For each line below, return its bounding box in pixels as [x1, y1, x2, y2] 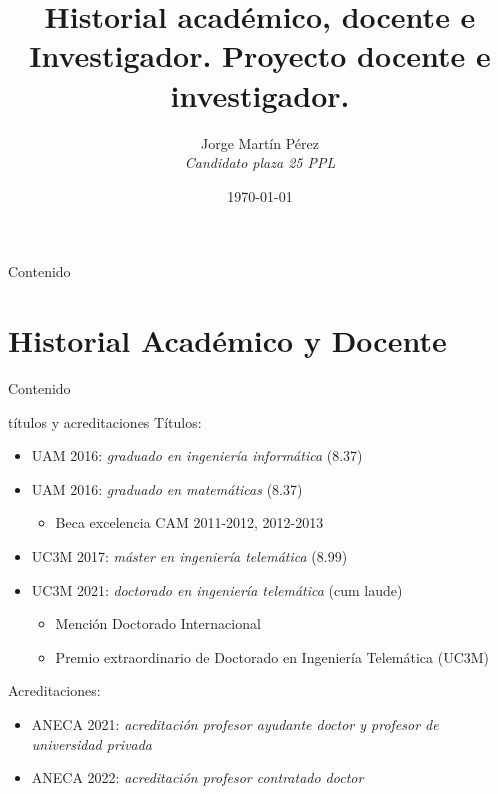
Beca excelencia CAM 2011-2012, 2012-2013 [55, 512, 324, 533]
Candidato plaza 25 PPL [184, 152, 336, 173]
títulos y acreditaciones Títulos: [8, 411, 202, 432]
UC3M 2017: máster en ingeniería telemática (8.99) [31, 545, 348, 566]
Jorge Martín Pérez [201, 132, 319, 153]
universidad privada [31, 733, 153, 754]
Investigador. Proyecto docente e [29, 35, 491, 76]
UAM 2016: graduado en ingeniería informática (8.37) [31, 445, 363, 466]
